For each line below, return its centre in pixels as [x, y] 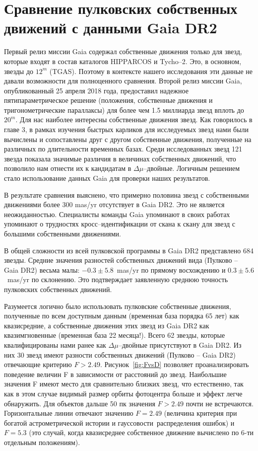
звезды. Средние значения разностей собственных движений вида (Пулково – [121, 260]
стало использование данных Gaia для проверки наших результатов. [107, 178]
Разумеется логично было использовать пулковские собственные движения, [118, 306]
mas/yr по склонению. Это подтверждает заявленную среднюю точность [118, 279]
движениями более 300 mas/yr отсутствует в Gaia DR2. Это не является [114, 204]
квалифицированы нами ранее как [55, 344]
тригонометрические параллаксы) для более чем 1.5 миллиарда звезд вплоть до [124, 110]
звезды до [19, 71]
